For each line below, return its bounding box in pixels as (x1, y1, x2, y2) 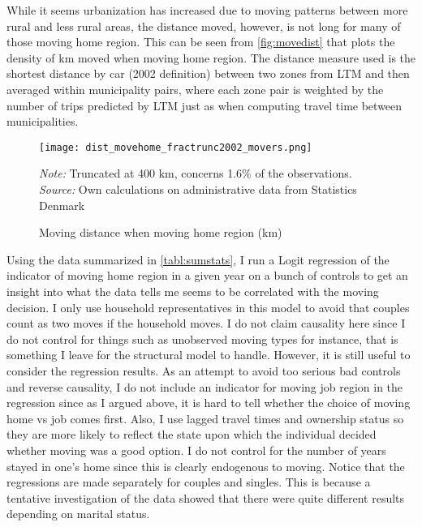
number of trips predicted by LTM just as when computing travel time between (6, 96, 403, 114)
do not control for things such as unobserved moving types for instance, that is (6, 330, 398, 347)
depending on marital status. (6, 505, 150, 522)
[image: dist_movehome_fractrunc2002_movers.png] (39, 141, 312, 153)
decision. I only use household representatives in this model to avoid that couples (6, 298, 410, 315)
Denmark (39, 196, 85, 213)
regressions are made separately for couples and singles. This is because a (6, 473, 371, 491)
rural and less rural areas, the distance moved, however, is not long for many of (6, 17, 401, 34)
